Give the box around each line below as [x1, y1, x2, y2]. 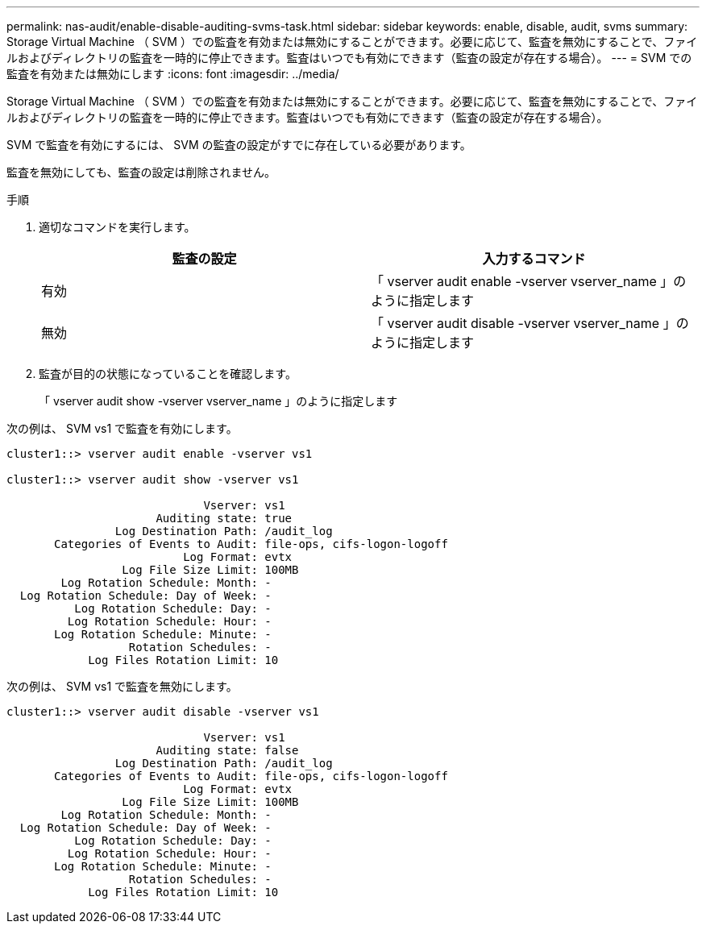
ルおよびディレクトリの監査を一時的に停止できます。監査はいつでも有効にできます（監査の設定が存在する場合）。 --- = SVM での [6, 51, 692, 64]
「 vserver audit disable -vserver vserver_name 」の [371, 315, 689, 331]
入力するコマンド [482, 251, 586, 267]
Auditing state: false [156, 744, 299, 757]
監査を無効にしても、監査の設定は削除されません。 [6, 165, 276, 179]
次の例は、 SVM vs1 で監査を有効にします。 [6, 421, 238, 435]
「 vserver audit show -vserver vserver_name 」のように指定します [39, 394, 398, 408]
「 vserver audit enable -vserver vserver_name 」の [371, 273, 687, 289]
